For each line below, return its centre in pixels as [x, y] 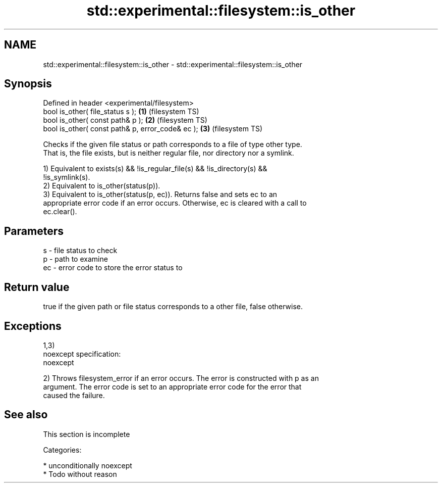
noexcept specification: [82, 354]
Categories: [62, 450]
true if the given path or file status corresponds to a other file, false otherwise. [173, 307]
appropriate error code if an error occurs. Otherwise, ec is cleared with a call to [175, 203]
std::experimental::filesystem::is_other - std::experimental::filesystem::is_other [173, 64]
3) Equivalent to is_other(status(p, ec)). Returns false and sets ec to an [160, 194]
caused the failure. [74, 395]
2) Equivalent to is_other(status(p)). [102, 186]
